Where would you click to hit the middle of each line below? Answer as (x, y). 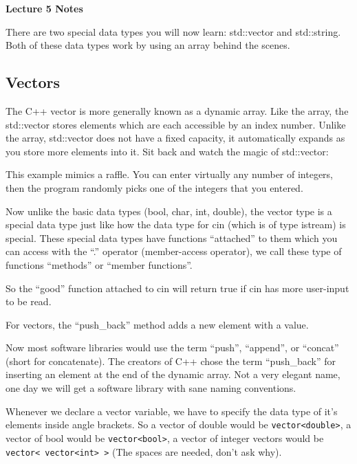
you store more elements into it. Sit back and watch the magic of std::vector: (167, 151)
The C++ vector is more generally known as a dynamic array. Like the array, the (177, 110)
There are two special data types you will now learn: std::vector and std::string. (173, 31)
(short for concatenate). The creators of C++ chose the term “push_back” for (171, 361)
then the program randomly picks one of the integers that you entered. (154, 187)
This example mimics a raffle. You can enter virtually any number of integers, (170, 174)
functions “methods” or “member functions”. (99, 264)
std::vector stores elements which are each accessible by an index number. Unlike (176, 124)
